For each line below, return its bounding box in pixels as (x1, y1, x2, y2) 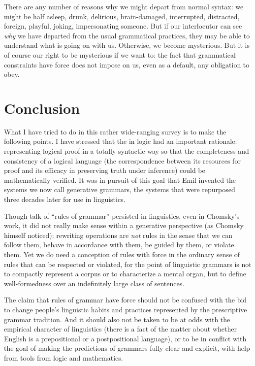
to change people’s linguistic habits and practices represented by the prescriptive (4, 304, 247, 314)
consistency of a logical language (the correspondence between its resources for (4, 155, 241, 166)
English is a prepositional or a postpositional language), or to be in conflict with (4, 333, 247, 343)
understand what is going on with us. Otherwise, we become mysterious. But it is (4, 40, 250, 50)
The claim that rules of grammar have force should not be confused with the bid (4, 295, 247, 305)
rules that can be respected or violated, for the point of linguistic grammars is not (4, 259, 252, 269)
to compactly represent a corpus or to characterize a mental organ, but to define (4, 268, 246, 279)
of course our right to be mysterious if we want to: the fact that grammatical (4, 49, 236, 60)
